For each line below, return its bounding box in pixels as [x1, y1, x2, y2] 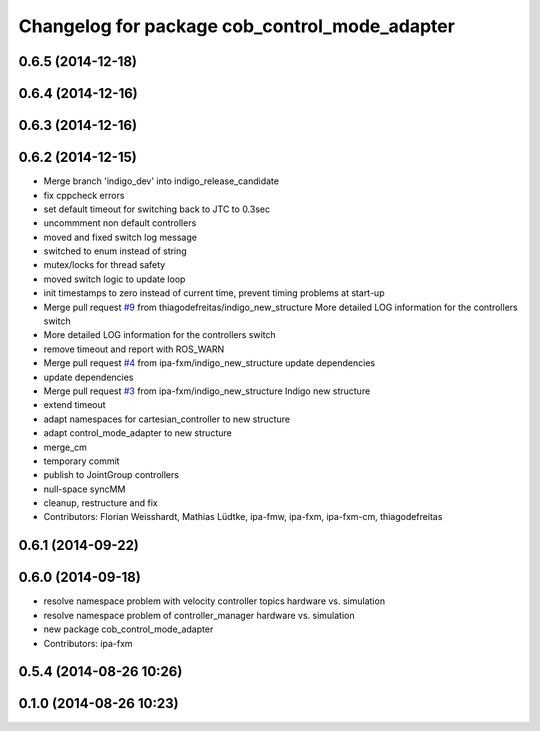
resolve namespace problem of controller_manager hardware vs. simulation [43, 609, 355, 621]
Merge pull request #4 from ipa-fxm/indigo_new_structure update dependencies [43, 357, 375, 369]
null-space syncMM [43, 483, 126, 495]
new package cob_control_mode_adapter [43, 623, 214, 635]
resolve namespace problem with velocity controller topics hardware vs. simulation [43, 595, 385, 607]
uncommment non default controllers [43, 217, 197, 229]
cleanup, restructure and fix [43, 497, 159, 509]
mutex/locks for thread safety [43, 259, 166, 271]
